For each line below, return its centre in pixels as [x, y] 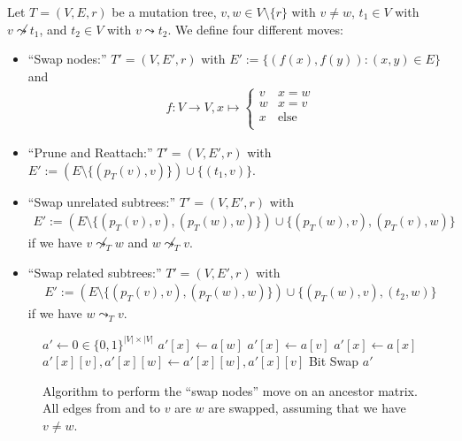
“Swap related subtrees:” [95, 272]
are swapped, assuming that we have [307, 408]
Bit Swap [334, 361]
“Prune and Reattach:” [90, 152]
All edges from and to [102, 408]
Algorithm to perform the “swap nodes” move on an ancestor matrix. [230, 390]
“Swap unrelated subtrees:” [102, 201]
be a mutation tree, [164, 11]
